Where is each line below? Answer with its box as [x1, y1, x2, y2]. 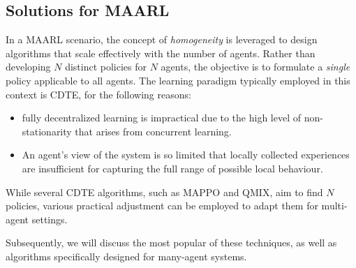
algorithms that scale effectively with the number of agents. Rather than [6, 45, 316, 60]
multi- [321, 198, 348, 213]
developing [6, 59, 51, 74]
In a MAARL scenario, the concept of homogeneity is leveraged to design [6, 32, 318, 47]
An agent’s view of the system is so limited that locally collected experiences [22, 147, 350, 162]
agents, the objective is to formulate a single [161, 59, 350, 74]
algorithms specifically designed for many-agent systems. [6, 248, 247, 263]
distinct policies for [65, 59, 147, 74]
